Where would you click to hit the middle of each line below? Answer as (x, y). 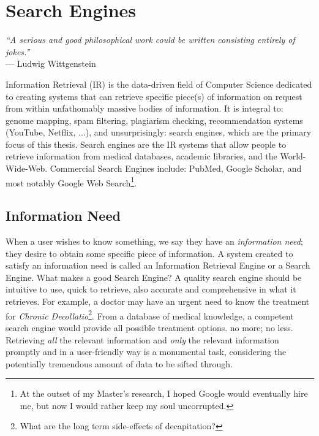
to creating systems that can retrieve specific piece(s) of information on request (154, 96)
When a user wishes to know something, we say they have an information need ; (154, 241)
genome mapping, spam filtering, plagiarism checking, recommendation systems (154, 120)
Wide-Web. (27, 168)
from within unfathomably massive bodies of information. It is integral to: (144, 108)
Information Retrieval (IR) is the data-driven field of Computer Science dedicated (159, 84)
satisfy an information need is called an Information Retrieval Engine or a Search (158, 265)
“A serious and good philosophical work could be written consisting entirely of (150, 40)
